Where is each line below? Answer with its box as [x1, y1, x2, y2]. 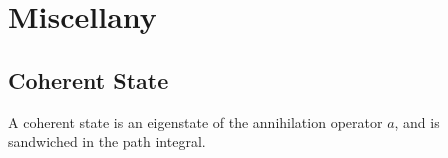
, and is [394, 111, 440, 132]
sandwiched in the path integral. [8, 131, 206, 152]
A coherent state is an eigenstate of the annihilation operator [8, 111, 383, 132]
